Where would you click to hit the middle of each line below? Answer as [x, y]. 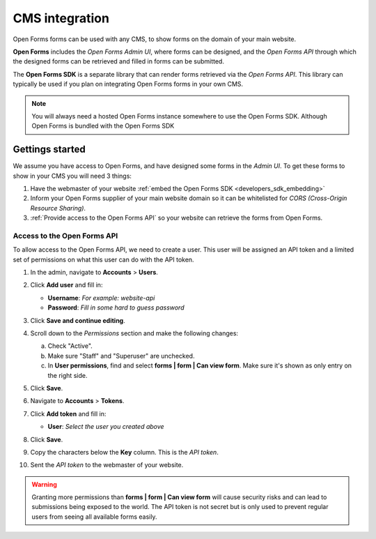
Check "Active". [70, 346]
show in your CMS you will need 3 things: [72, 176]
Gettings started [49, 150]
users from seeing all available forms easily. [94, 517]
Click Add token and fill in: [68, 413]
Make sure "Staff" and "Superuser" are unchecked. [121, 356]
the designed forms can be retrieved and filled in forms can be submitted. [118, 61]
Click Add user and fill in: [66, 285]
